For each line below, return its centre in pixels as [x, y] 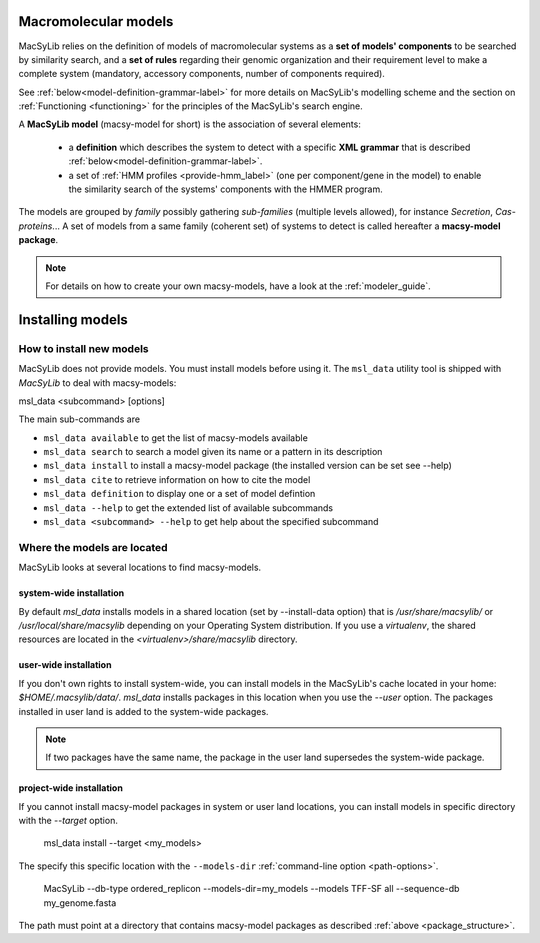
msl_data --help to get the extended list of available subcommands [188, 507]
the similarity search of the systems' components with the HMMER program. [226, 189]
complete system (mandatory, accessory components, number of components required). [201, 74]
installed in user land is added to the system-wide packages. [143, 711]
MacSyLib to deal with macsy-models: [97, 382]
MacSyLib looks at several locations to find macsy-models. [140, 567]
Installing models [73, 319]
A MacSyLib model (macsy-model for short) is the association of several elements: [190, 124]
